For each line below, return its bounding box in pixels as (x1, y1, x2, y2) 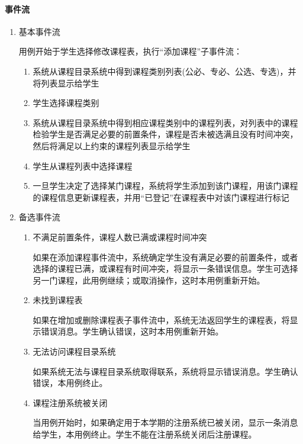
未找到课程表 (33, 294, 83, 306)
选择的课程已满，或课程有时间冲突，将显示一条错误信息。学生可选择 (33, 262, 298, 275)
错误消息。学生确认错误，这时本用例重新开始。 (41, 325, 224, 337)
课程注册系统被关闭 (33, 396, 108, 408)
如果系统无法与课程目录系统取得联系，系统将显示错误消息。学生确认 (33, 365, 298, 377)
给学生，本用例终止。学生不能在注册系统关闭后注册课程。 (33, 428, 257, 440)
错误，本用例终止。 (33, 377, 108, 389)
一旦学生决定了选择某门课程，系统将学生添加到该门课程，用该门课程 (33, 179, 298, 192)
